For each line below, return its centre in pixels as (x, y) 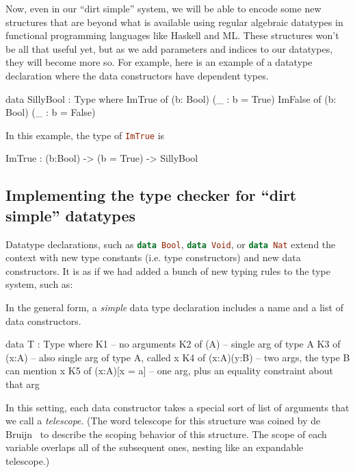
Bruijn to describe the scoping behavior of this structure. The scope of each (166, 434)
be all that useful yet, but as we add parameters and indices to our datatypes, (169, 48)
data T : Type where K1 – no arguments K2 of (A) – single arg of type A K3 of (173, 344)
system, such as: (39, 284)
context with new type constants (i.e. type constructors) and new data (153, 257)
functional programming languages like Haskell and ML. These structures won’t (172, 35)
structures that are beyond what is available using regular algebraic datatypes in (174, 22)
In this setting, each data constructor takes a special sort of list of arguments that (177, 407)
